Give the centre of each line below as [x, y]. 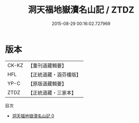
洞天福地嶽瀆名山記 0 [33, 116]
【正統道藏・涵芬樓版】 [54, 74]
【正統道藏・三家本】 [52, 93]
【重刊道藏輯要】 [47, 66]
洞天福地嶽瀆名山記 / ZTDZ [81, 10]
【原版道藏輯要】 [47, 83]
